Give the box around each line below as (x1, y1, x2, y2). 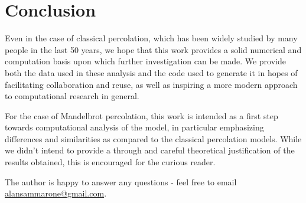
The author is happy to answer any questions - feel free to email (5, 175, 237, 188)
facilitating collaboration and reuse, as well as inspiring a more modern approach (5, 78, 298, 90)
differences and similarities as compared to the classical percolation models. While (5, 132, 302, 145)
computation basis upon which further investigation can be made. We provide (5, 55, 286, 67)
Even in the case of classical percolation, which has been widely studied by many (5, 32, 298, 44)
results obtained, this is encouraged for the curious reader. (5, 156, 216, 168)
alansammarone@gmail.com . (5, 187, 107, 199)
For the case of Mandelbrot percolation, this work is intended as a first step (5, 109, 278, 122)
